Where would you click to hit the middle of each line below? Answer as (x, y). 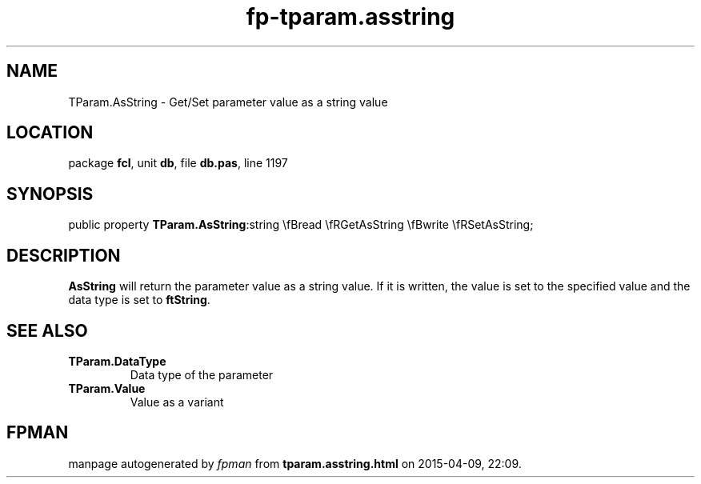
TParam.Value (107, 388)
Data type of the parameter (202, 374)
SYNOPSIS (50, 194)
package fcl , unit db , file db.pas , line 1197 (178, 163)
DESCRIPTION (64, 255)
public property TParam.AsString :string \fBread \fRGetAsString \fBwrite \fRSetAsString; (301, 225)
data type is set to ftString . (139, 300)
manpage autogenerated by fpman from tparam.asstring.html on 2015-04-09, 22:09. (295, 463)
